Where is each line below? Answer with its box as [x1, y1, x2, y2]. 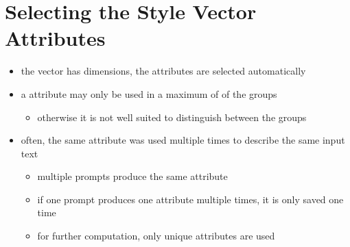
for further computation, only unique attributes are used [37, 229, 275, 243]
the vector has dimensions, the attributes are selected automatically [21, 64, 306, 78]
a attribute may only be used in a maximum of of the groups [21, 86, 277, 101]
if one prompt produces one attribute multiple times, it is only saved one [37, 192, 344, 206]
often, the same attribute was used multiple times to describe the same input [21, 133, 345, 147]
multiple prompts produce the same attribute [37, 169, 228, 183]
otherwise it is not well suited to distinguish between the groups [37, 109, 307, 124]
